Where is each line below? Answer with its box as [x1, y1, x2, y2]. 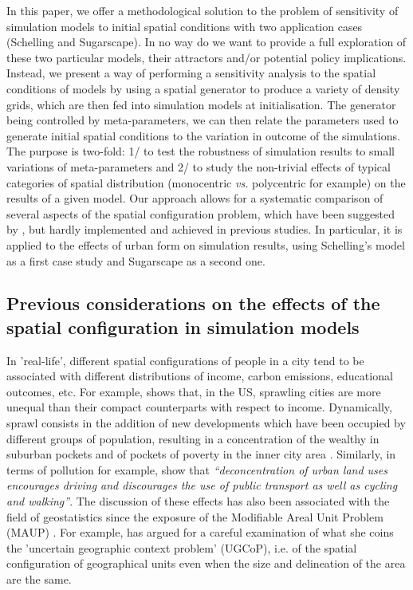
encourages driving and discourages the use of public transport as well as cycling [6, 477, 398, 494]
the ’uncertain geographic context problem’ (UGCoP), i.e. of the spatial [6, 539, 357, 556]
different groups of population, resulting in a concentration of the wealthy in [6, 430, 380, 446]
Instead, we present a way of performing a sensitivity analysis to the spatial [6, 65, 376, 81]
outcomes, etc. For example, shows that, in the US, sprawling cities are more [6, 383, 381, 399]
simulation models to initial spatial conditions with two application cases [6, 18, 363, 34]
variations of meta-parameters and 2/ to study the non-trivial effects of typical [6, 158, 391, 175]
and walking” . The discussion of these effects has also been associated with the [6, 493, 390, 509]
